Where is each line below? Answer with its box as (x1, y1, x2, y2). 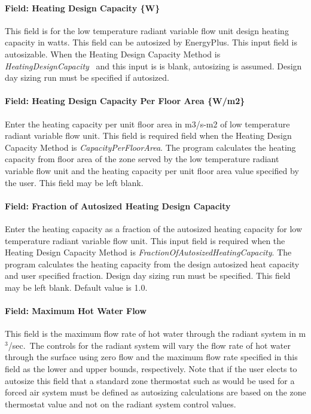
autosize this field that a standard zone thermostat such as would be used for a (5, 374, 295, 386)
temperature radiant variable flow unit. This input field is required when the (5, 234, 285, 246)
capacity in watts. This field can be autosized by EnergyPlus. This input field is (5, 36, 297, 48)
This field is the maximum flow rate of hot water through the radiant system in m (5, 327, 306, 340)
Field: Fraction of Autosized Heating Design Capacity (5, 199, 231, 212)
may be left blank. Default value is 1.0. (5, 281, 148, 293)
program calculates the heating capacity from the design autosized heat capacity (5, 257, 300, 270)
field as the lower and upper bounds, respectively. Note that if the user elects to (5, 363, 297, 375)
